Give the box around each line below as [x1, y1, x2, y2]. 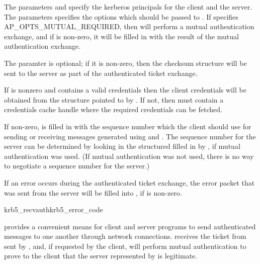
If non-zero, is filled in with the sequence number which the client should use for [4, 121, 251, 131]
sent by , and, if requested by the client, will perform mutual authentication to [4, 240, 246, 251]
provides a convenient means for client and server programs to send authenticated [4, 221, 256, 231]
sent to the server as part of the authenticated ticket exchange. [4, 67, 198, 78]
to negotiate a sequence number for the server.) [4, 160, 150, 171]
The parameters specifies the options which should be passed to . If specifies [4, 11, 238, 22]
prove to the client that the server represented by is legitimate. [4, 250, 198, 261]
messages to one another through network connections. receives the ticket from [4, 231, 246, 241]
